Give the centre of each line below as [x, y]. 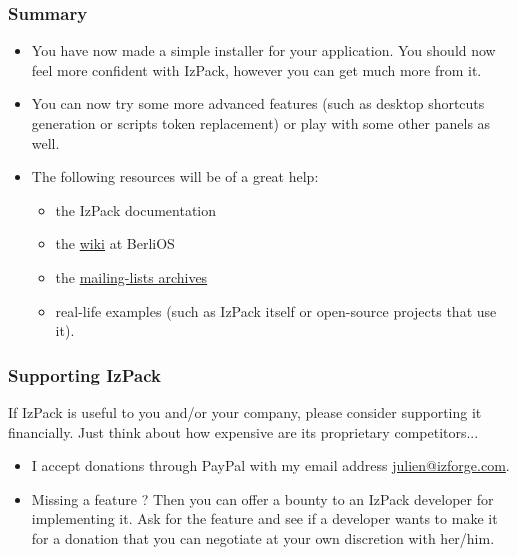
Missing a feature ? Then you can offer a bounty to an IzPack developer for [262, 498]
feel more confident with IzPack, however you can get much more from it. [256, 69]
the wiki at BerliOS [115, 243]
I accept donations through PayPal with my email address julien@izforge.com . [270, 465]
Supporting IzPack [84, 374]
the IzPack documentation [136, 209]
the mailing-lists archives [131, 276]
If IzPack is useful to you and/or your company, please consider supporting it [245, 411]
